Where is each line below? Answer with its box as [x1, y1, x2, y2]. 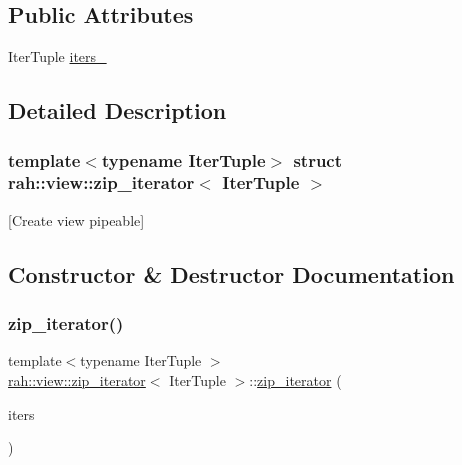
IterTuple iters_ [8, 46, 107, 67]
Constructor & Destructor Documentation [8, 258, 455, 289]
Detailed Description [8, 95, 227, 126]
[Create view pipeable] [8, 209, 145, 230]
